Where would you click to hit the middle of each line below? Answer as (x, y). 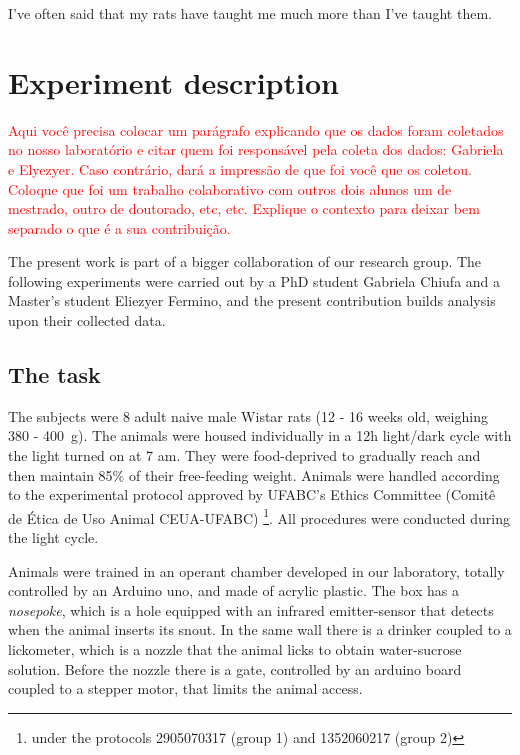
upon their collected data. (87, 320)
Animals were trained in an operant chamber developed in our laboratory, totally (256, 570)
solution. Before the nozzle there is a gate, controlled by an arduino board (235, 668)
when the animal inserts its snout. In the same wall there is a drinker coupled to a (260, 629)
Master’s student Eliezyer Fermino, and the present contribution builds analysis (252, 300)
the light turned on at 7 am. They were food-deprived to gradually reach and (244, 455)
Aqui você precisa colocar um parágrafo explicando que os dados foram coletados (256, 129)
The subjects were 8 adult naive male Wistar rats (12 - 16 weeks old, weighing (248, 415)
